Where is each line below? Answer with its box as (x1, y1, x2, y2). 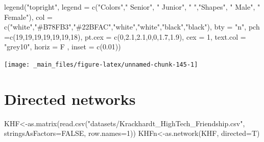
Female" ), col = (4, 11, 53, 22)
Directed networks (4, 88, 136, 109)
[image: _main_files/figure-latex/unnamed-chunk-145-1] (4, 61, 198, 68)
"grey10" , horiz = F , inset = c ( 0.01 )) (4, 41, 121, 52)
